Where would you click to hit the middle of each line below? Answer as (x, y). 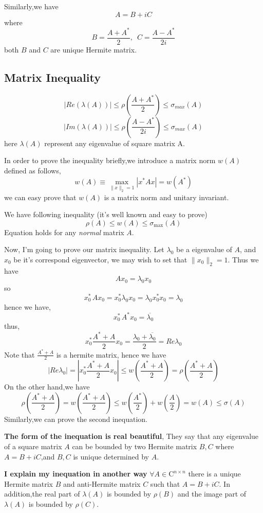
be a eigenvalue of (204, 249)
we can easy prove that (40, 197)
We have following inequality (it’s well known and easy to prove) (106, 214)
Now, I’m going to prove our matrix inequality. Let (84, 249)
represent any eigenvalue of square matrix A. (115, 143)
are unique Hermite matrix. (94, 49)
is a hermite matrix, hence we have (111, 354)
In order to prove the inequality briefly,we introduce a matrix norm (110, 160)
